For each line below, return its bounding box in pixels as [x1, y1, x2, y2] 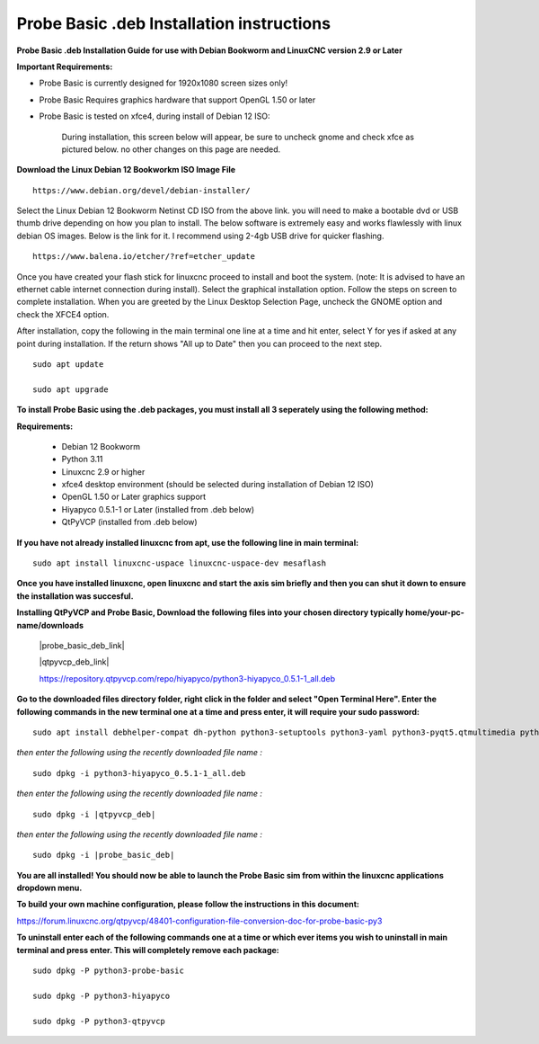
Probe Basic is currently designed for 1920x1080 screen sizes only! [39, 77, 288, 89]
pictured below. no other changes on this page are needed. [61, 144, 281, 155]
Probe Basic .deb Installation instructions [16, 13, 331, 33]
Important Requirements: [16, 61, 113, 72]
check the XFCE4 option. [16, 308, 110, 319]
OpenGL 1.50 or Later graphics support [61, 491, 207, 503]
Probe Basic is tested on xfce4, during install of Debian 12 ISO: [39, 111, 270, 121]
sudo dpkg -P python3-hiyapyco [32, 990, 171, 1001]
